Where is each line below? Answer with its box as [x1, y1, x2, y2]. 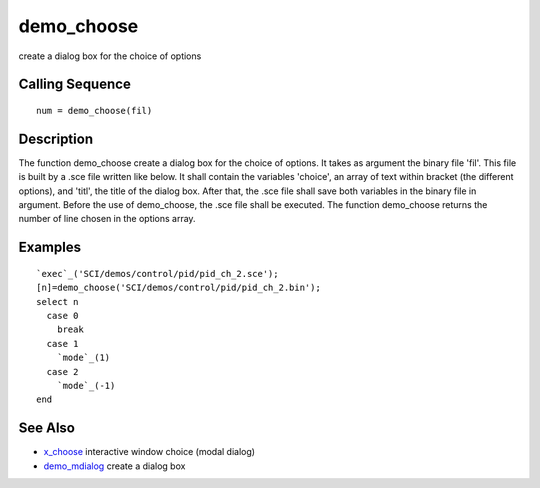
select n [36, 296, 79, 307]
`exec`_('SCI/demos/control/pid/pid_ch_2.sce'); [36, 268, 279, 279]
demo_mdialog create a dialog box [43, 460, 186, 472]
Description [18, 130, 94, 147]
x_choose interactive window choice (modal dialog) [43, 446, 255, 458]
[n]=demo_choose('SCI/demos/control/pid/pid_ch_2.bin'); [36, 282, 322, 294]
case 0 [46, 310, 79, 321]
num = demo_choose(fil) [36, 105, 153, 116]
